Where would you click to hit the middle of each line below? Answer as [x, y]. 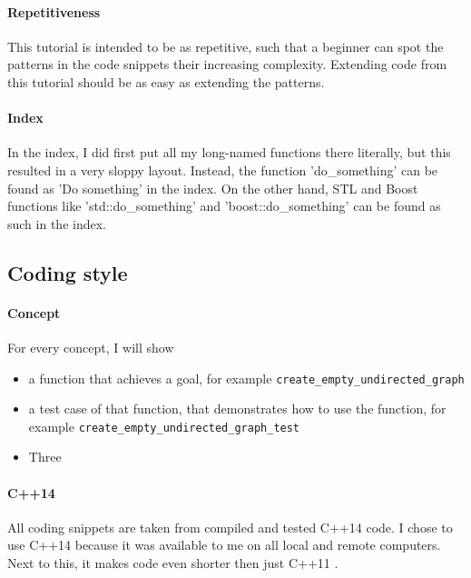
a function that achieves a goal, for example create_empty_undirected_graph [246, 378]
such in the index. [57, 223]
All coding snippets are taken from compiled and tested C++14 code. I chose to [230, 527]
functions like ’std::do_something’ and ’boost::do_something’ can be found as [224, 206]
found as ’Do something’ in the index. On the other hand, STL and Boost [213, 188]
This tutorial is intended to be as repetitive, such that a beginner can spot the [226, 46]
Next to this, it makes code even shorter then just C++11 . [173, 563]
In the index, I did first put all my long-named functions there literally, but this [229, 152]
